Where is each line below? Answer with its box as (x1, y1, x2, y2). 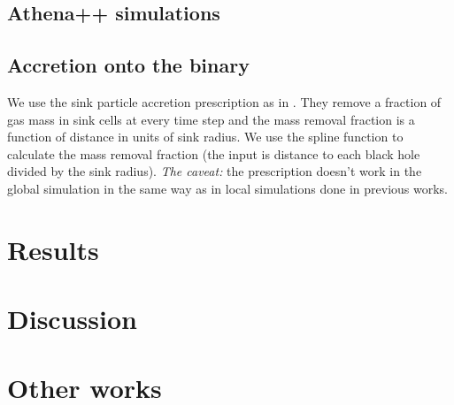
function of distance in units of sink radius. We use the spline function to (7, 127, 404, 146)
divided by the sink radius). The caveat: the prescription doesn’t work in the (7, 162, 422, 180)
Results (7, 231, 99, 267)
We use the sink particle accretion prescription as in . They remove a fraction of (7, 92, 442, 111)
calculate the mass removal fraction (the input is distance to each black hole (7, 144, 420, 163)
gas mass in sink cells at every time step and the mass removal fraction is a (7, 110, 415, 128)
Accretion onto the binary (7, 51, 250, 79)
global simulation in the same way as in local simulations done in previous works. (7, 179, 448, 197)
